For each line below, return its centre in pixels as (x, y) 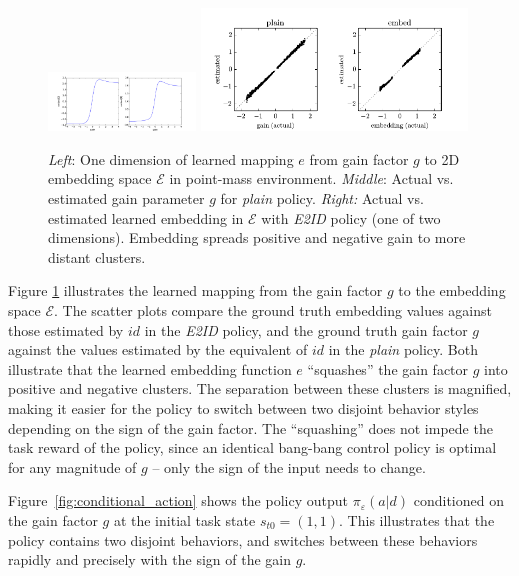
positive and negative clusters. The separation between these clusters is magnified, (260, 388)
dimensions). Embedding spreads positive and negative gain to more (257, 237)
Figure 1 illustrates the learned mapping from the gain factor (195, 290)
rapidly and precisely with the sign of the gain (149, 559)
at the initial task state (184, 519)
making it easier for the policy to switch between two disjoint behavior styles (243, 408)
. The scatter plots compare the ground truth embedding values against (273, 310)
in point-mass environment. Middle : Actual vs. (311, 178)
